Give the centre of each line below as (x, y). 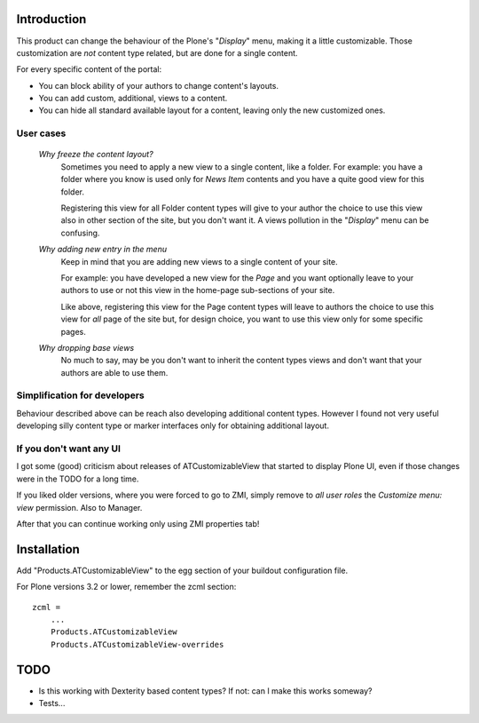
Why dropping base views (86, 347)
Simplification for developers (81, 395)
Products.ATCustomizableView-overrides (137, 644)
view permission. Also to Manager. (79, 507)
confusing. (80, 233)
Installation (48, 549)
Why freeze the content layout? (96, 155)
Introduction (51, 19)
